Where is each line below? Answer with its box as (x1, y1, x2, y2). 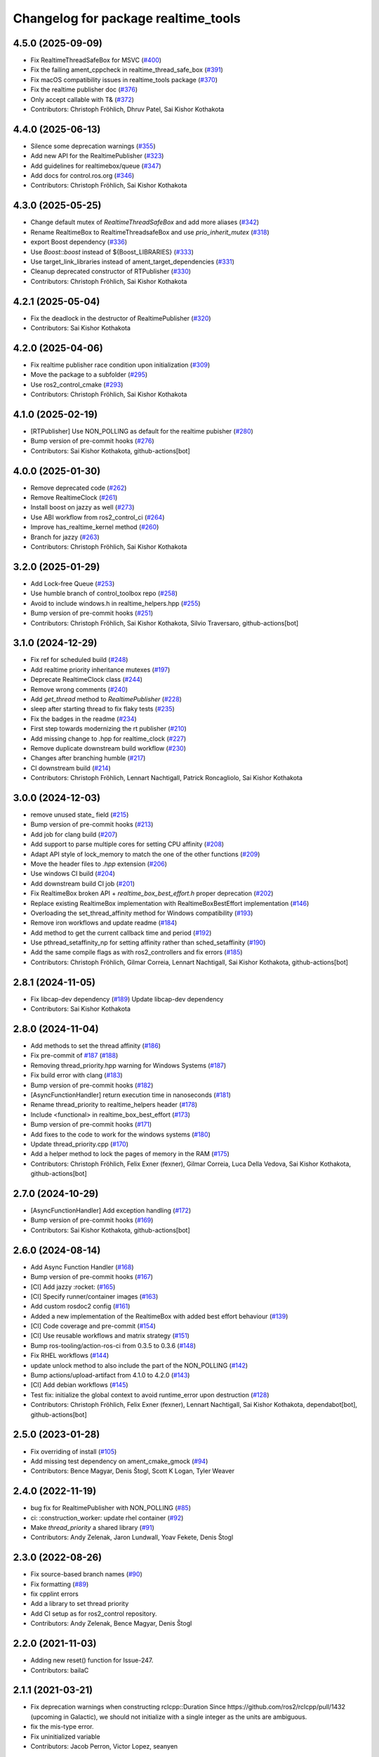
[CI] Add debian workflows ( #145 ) (30, 1381, 129, 1389)
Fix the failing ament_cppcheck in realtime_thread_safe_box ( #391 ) (30, 65, 224, 74)
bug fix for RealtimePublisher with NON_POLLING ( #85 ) (30, 1504, 191, 1512)
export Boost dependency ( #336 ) (30, 238, 128, 246)
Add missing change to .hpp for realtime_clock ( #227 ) (30, 734, 187, 743)
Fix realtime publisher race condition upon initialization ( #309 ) (30, 361, 211, 369)
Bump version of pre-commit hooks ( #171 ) (30, 1120, 152, 1129)
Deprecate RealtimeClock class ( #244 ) (30, 675, 143, 684)
